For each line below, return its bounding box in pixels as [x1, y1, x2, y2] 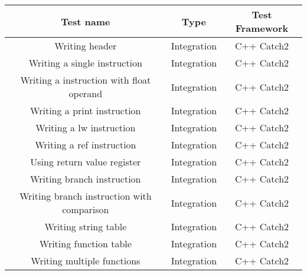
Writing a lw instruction [35, 121, 136, 134]
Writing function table [39, 237, 132, 250]
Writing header [54, 39, 117, 52]
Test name [61, 14, 110, 28]
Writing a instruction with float [20, 73, 151, 87]
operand [68, 87, 103, 100]
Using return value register [30, 155, 141, 168]
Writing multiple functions [31, 254, 141, 267]
